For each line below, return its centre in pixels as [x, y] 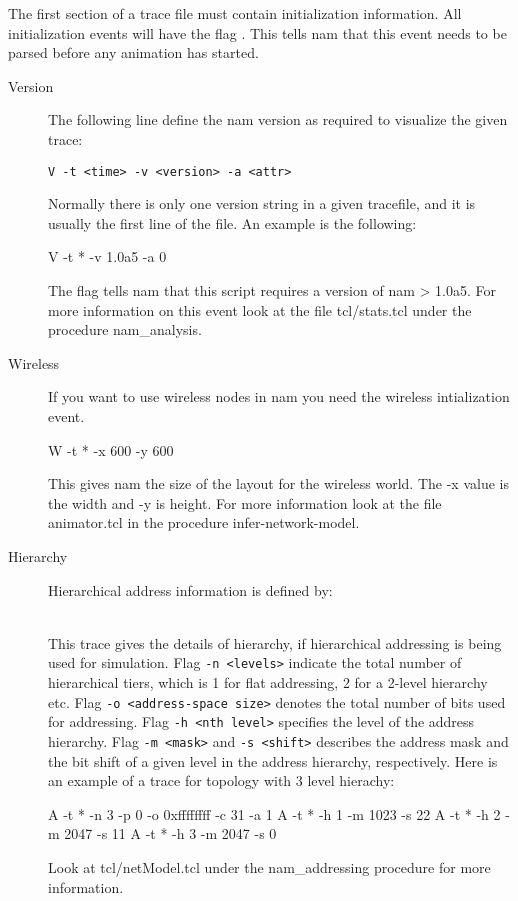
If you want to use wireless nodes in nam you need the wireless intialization [279, 396]
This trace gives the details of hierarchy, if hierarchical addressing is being [275, 642]
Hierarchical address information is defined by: [190, 589]
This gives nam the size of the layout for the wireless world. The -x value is [278, 483]
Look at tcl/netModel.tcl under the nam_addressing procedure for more [269, 866]
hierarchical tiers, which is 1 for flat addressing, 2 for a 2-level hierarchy [268, 681]
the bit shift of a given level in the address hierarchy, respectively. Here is [273, 760]
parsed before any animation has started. [133, 52]
